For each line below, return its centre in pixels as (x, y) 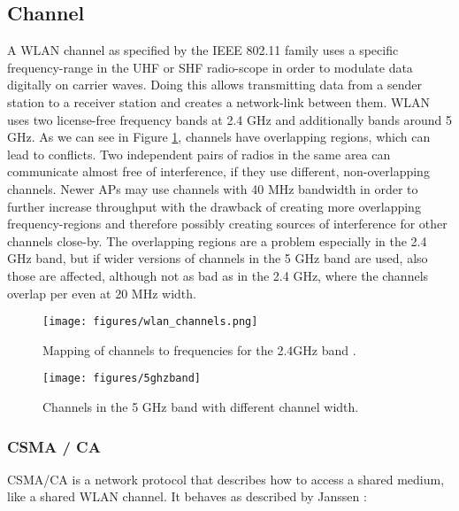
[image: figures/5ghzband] (122, 379)
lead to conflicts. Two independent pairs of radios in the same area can (199, 154)
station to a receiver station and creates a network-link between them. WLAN (219, 101)
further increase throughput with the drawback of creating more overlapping (214, 206)
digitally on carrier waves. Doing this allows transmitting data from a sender (215, 85)
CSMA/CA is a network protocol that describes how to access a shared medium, (226, 479)
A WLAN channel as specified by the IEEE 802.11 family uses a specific (203, 50)
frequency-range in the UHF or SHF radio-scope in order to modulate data (210, 67)
